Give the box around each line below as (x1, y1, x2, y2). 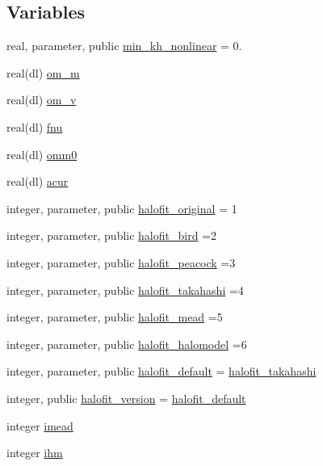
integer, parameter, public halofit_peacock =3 (6, 254, 236, 271)
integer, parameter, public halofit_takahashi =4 (6, 281, 244, 298)
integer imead (6, 417, 73, 434)
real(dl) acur (6, 173, 69, 190)
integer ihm (6, 444, 63, 461)
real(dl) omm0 (6, 145, 78, 162)
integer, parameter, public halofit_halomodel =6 (6, 335, 247, 352)
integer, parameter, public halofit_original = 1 (6, 199, 237, 216)
